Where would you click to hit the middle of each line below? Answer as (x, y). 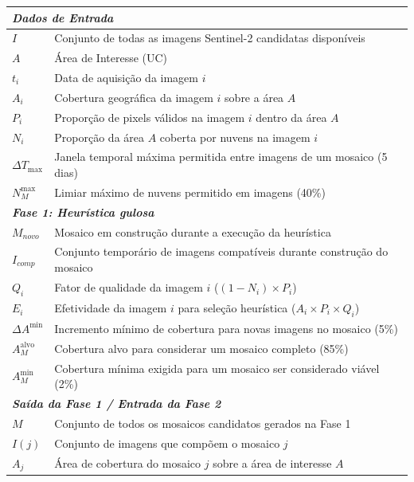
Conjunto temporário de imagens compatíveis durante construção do (221, 251)
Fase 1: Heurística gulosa (83, 212)
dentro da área (291, 117)
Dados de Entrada (63, 17)
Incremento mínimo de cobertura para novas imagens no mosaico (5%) (226, 328)
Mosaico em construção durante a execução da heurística (193, 231)
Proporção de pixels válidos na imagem (150, 117)
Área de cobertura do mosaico (128, 462)
